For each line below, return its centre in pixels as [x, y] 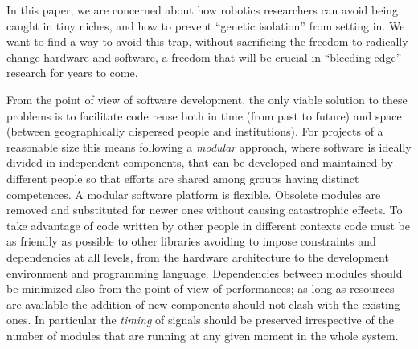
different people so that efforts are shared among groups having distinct [183, 178]
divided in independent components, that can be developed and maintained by [200, 162]
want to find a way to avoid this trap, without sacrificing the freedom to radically [207, 41]
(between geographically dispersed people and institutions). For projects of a [195, 131]
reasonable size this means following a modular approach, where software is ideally [209, 146]
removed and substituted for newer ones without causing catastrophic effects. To [205, 210]
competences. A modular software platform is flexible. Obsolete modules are [194, 194]
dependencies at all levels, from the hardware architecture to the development [198, 256]
